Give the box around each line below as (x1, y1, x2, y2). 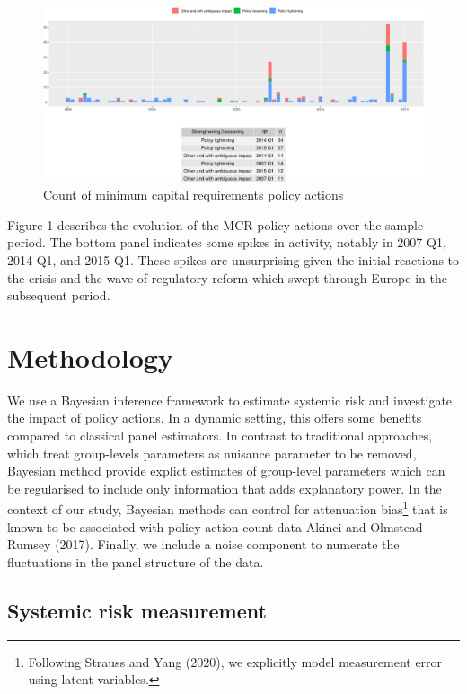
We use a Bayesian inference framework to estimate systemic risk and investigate (7, 390, 453, 409)
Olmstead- (370, 517, 427, 536)
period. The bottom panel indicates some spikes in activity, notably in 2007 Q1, (7, 233, 446, 252)
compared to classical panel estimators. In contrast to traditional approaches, (7, 426, 433, 445)
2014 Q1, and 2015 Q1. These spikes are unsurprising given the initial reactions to (7, 250, 460, 269)
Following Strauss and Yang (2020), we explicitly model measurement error (28, 652, 443, 671)
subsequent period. (7, 286, 110, 305)
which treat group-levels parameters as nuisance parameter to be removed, (7, 443, 417, 462)
